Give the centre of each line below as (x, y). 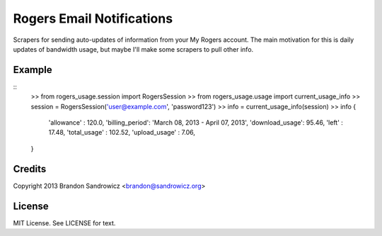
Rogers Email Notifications (93, 18)
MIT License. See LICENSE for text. (64, 223)
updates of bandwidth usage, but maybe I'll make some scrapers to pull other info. (133, 49)
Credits (30, 169)
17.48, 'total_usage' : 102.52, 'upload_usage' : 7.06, (122, 133)
